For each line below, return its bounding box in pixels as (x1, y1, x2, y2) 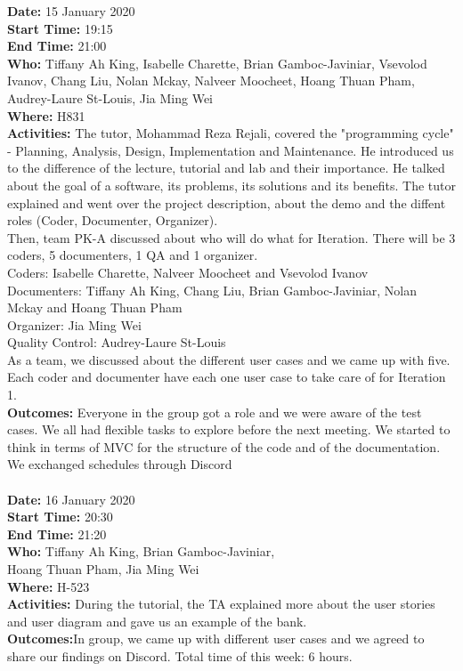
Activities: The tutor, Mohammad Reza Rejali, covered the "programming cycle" (7, 124, 454, 142)
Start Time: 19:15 (7, 19, 113, 37)
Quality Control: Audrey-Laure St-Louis (7, 333, 226, 352)
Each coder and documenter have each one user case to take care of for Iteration (7, 368, 446, 386)
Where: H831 (7, 106, 85, 125)
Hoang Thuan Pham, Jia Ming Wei (7, 560, 199, 578)
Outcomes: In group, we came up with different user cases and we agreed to (7, 629, 425, 648)
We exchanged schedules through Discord (7, 455, 232, 473)
